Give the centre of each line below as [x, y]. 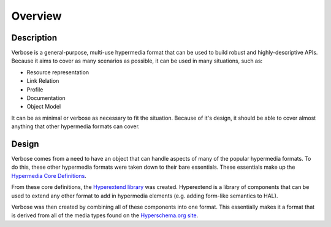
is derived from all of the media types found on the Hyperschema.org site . [105, 215]
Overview [36, 16]
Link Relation [43, 81]
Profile [35, 90]
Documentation [46, 98]
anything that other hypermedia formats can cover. [76, 126]
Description [34, 38]
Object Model [44, 107]
